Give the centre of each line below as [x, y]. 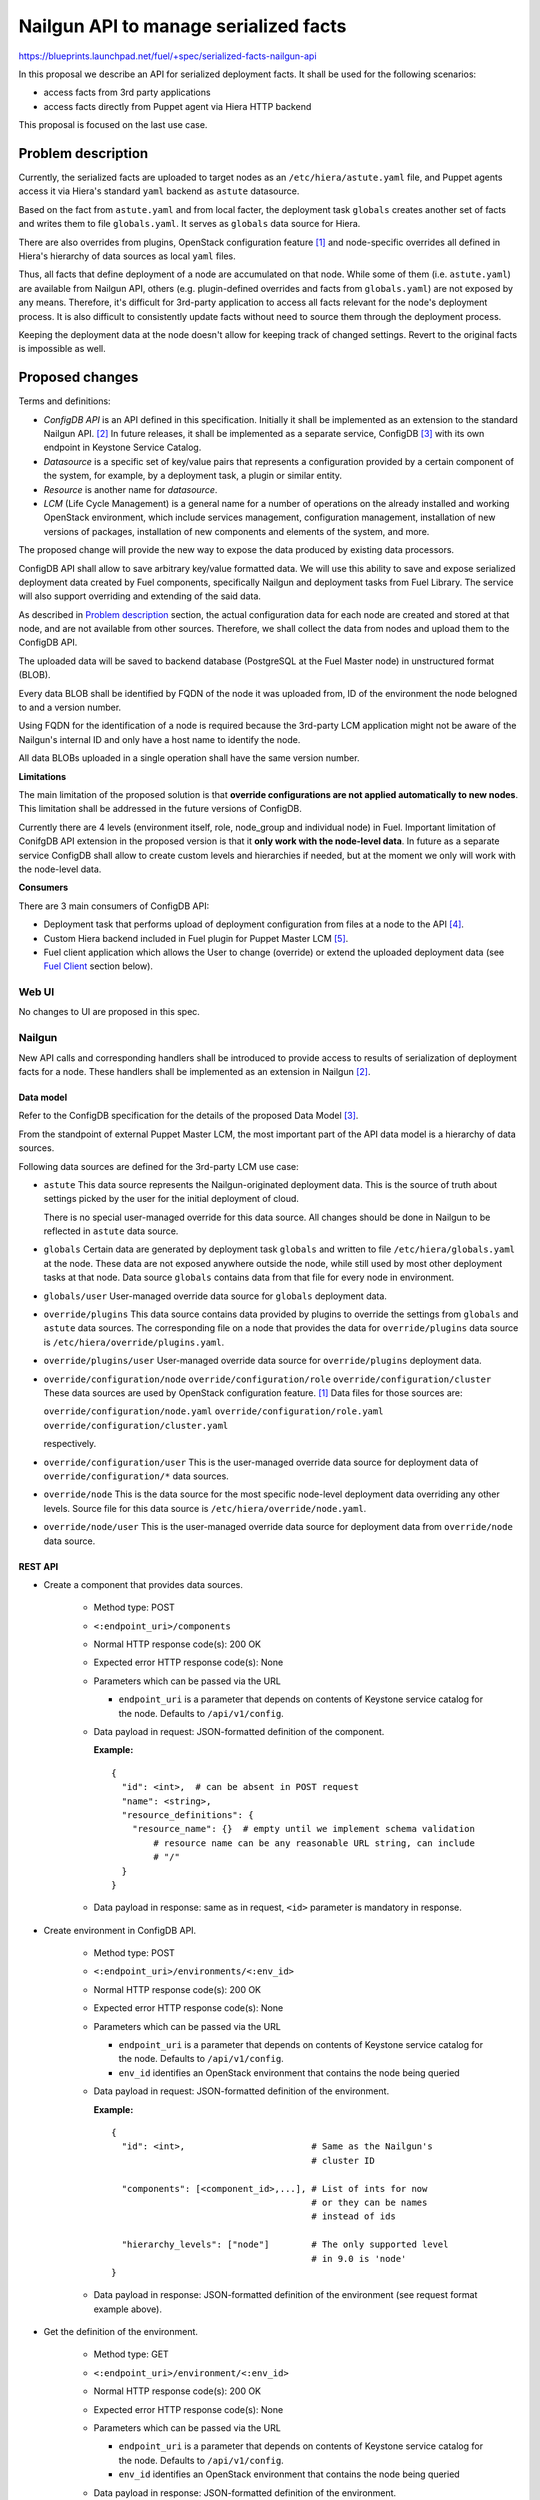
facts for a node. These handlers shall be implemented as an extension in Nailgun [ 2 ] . [194, 1071]
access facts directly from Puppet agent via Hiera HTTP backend [177, 106]
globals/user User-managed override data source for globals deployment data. [215, 1296]
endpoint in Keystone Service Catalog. [122, 447]
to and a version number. [70, 707]
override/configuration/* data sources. [136, 1476]
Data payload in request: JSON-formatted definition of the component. [239, 1732]
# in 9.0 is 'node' [359, 2258]
